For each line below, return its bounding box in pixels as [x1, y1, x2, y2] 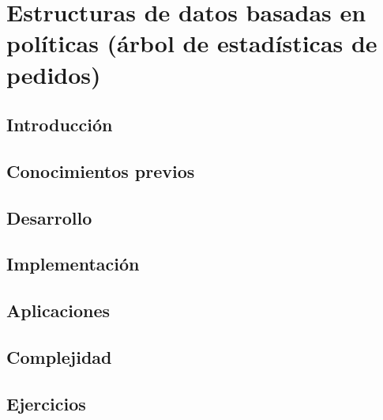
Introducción [6, 112, 113, 137]
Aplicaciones [6, 298, 111, 323]
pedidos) [6, 58, 101, 90]
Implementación [6, 252, 140, 276]
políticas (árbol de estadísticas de [6, 27, 377, 59]
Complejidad [6, 345, 112, 369]
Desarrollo [6, 205, 92, 229]
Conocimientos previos [6, 158, 195, 183]
